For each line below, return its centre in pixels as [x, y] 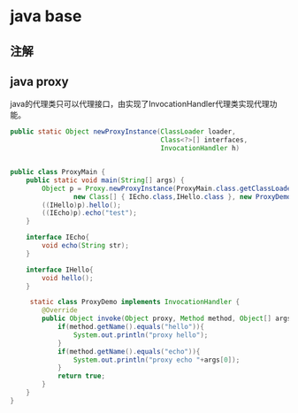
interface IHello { [60, 270]
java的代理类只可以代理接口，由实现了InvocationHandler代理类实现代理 [140, 104]
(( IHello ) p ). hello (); [82, 205]
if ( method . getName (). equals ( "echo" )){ [129, 351]
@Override [60, 310]
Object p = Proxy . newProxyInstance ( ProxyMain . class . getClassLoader [168, 188]
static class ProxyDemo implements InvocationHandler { [135, 302]
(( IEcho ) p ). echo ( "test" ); [90, 213]
